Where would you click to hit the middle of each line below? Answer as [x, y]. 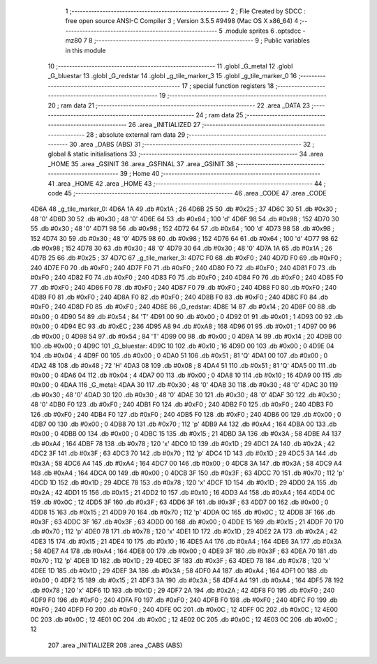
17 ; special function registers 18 [228, 86]
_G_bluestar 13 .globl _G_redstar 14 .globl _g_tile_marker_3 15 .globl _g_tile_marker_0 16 [172, 76]
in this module [86, 50]
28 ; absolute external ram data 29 [136, 134]
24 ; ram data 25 [220, 115]
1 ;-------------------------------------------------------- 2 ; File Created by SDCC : [186, 11]
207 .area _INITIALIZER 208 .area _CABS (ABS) [115, 645]
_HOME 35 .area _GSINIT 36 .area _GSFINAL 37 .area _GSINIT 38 [141, 163]
